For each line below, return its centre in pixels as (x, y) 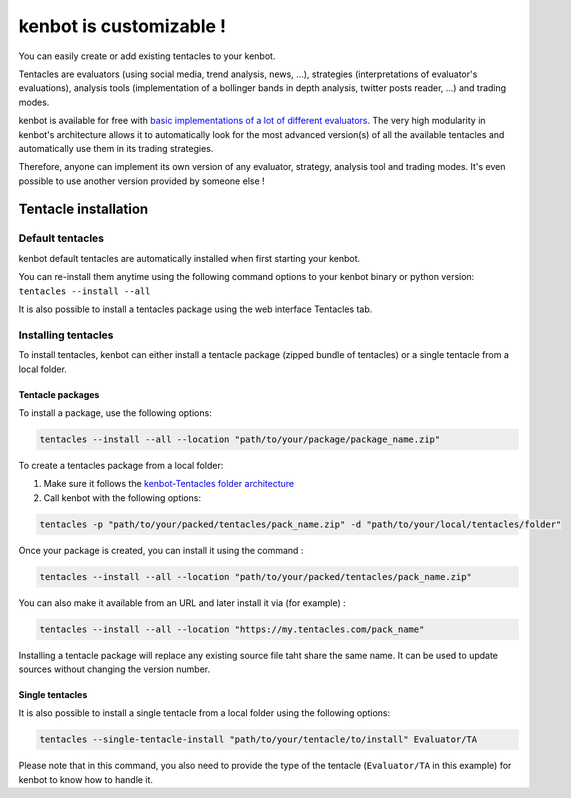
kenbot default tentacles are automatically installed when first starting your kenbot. (189, 258)
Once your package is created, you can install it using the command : (161, 550)
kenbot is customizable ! (122, 26)
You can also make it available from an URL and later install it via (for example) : (182, 602)
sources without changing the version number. (114, 669)
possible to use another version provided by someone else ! (141, 181)
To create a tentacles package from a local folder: (121, 465)
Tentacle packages (59, 394)
